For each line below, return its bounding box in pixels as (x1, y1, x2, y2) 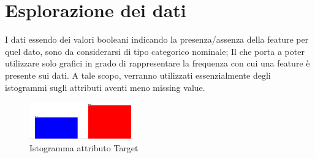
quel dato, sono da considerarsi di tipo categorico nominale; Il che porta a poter (5, 45, 305, 57)
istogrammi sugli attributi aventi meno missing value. (5, 81, 205, 93)
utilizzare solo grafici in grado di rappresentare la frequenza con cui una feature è (5, 57, 310, 70)
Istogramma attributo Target (29, 141, 139, 154)
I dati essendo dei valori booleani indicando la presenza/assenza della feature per (5, 33, 309, 46)
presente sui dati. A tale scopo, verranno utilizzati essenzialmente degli (5, 68, 271, 81)
